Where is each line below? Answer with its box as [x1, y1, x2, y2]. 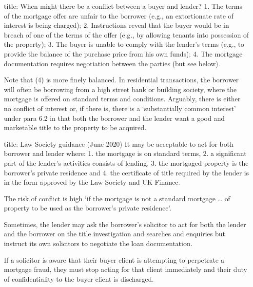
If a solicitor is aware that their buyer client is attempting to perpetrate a [4, 254, 224, 265]
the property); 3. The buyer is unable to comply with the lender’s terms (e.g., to [4, 39, 244, 49]
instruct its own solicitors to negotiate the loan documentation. [4, 238, 193, 249]
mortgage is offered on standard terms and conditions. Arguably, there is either [4, 94, 241, 104]
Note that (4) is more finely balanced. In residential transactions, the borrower [4, 75, 239, 85]
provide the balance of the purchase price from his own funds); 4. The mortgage [4, 48, 243, 58]
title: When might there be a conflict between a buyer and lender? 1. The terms [4, 1, 243, 11]
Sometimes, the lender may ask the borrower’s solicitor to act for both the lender [4, 219, 246, 229]
